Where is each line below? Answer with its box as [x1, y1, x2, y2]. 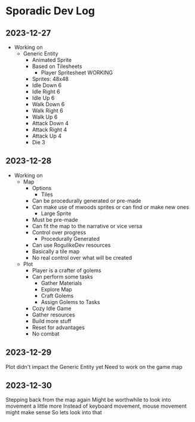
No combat [32, 330, 60, 337]
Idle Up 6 [32, 94, 55, 101]
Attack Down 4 [32, 120, 69, 126]
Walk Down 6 [32, 101, 65, 108]
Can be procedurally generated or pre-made [32, 197, 141, 204]
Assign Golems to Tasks [41, 298, 100, 305]
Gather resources [32, 311, 75, 318]
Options [32, 184, 52, 191]
